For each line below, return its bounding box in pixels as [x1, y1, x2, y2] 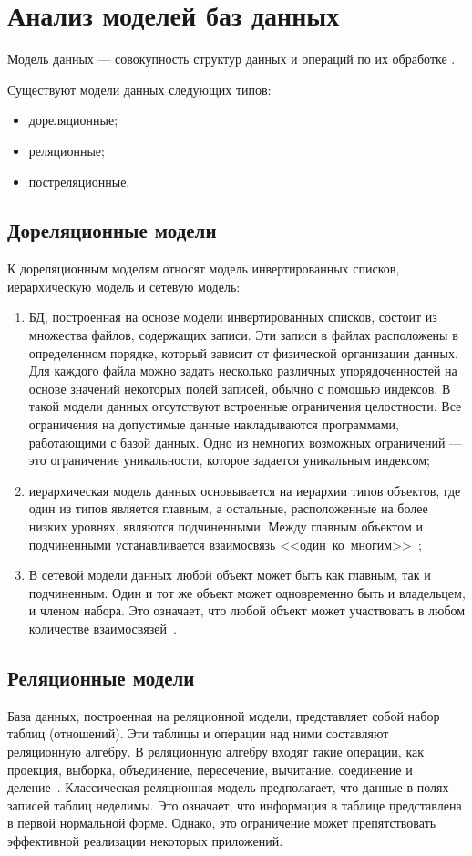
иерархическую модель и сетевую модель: [7, 276, 241, 295]
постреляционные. [28, 171, 130, 191]
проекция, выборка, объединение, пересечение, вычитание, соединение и [7, 759, 413, 779]
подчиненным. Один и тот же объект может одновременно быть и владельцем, [28, 583, 466, 602]
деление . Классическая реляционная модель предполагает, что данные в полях [7, 778, 449, 797]
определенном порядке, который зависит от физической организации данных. [28, 343, 458, 362]
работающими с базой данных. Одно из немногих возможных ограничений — [28, 432, 463, 451]
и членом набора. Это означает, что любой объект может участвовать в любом [28, 601, 466, 620]
